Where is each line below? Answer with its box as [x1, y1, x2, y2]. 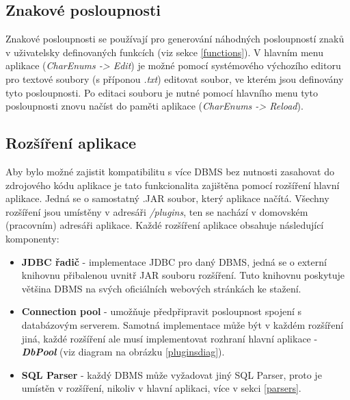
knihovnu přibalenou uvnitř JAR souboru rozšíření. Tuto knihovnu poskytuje [21, 268, 345, 282]
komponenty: [5, 231, 59, 245]
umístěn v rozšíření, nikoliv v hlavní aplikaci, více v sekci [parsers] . [21, 381, 301, 395]
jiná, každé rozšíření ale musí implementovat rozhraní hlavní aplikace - [21, 331, 318, 345]
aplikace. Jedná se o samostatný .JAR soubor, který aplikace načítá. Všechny [5, 191, 329, 205]
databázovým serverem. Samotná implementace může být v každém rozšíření [21, 317, 344, 332]
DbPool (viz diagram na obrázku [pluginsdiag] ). [21, 345, 225, 359]
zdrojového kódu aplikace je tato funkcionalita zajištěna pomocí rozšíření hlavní [5, 177, 340, 192]
